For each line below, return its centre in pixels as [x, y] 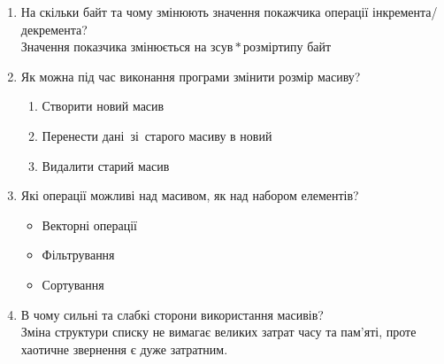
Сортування [73, 284]
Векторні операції [89, 225]
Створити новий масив [103, 106]
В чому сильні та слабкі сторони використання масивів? [172, 314]
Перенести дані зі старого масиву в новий [157, 135]
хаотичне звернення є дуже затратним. [124, 349]
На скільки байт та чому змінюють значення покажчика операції [195, 12]
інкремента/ [405, 12]
